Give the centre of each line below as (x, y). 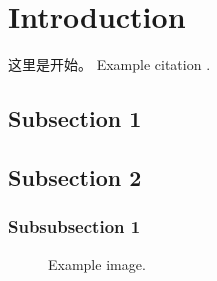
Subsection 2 (75, 176)
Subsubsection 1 (74, 226)
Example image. (97, 263)
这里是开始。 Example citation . (109, 64)
